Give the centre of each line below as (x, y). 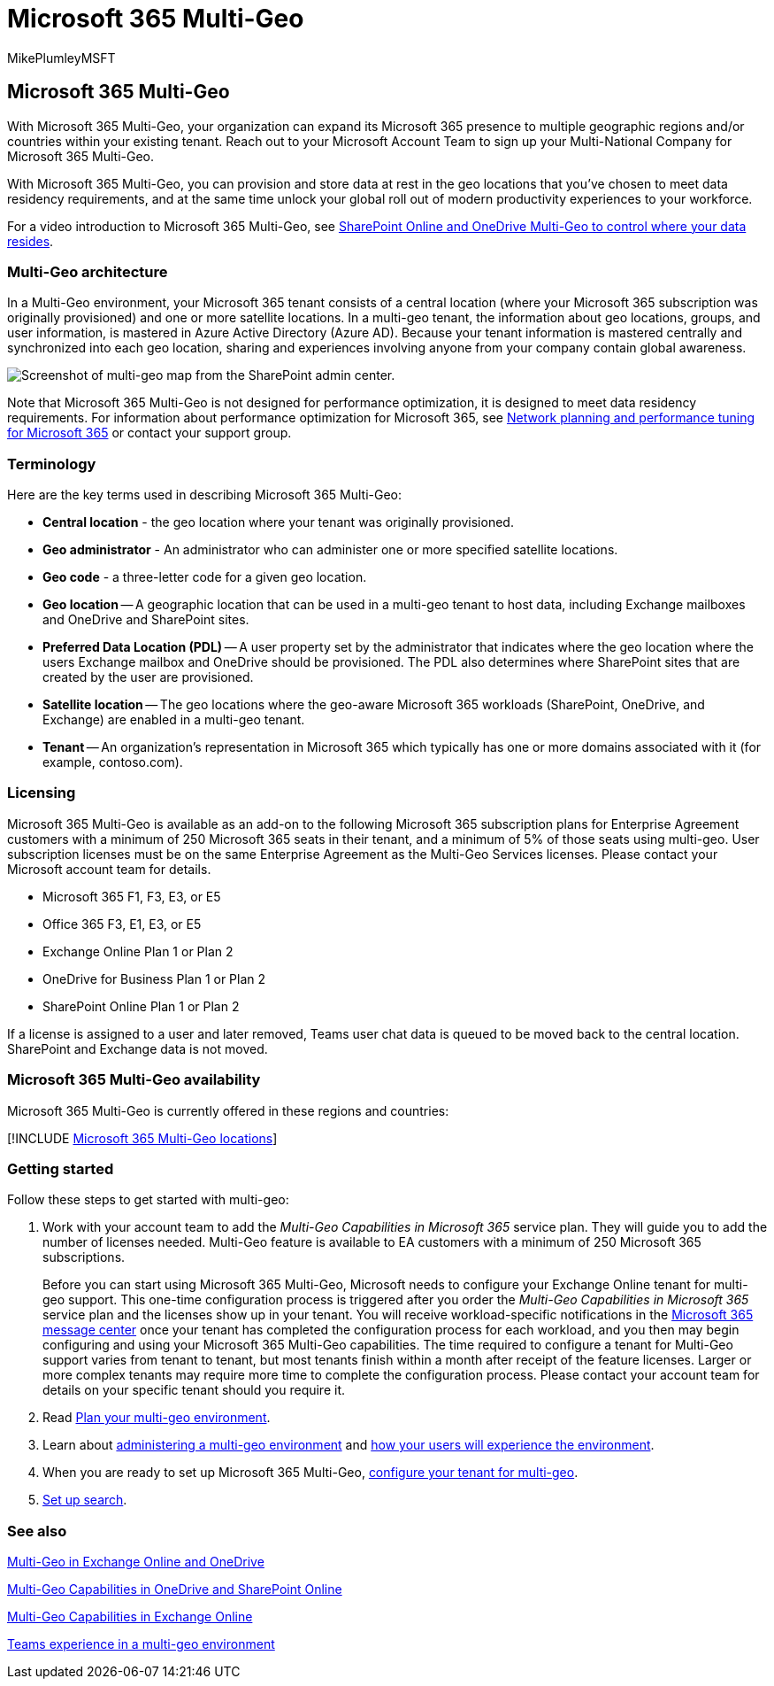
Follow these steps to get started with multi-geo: (148, 1200)
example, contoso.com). (113, 762)
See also (37, 1531)
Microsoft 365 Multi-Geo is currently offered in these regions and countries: (228, 1110)
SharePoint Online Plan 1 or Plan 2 (141, 1006)
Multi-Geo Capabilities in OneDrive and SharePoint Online (175, 1589)
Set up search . (85, 1500)
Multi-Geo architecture (88, 271)
